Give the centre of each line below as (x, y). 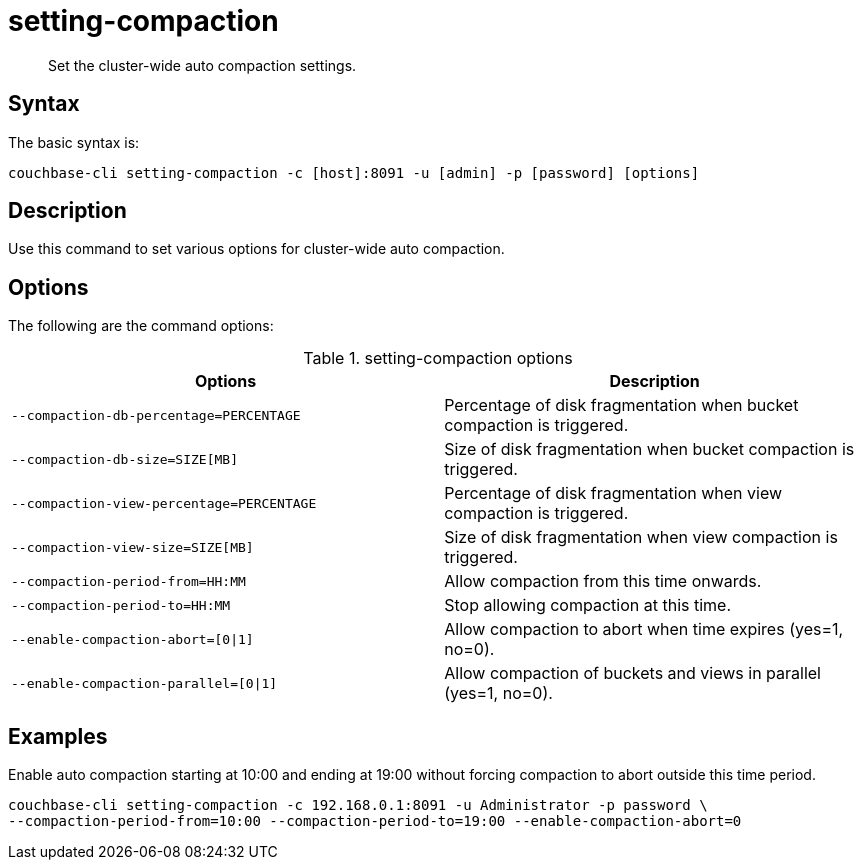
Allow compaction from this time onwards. (603, 581)
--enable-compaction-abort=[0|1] (132, 639)
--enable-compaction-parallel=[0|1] (144, 683)
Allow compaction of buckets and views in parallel (632, 673)
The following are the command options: (141, 326)
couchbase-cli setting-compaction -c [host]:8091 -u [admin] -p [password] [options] (354, 172)
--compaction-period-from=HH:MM (128, 581)
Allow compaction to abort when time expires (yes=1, (644, 629)
